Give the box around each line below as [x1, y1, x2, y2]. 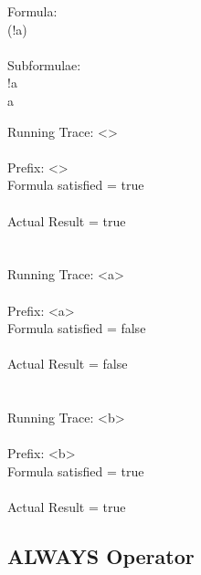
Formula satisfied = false [7, 319, 146, 338]
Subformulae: [7, 55, 81, 74]
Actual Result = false [7, 354, 128, 373]
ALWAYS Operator [7, 542, 195, 570]
